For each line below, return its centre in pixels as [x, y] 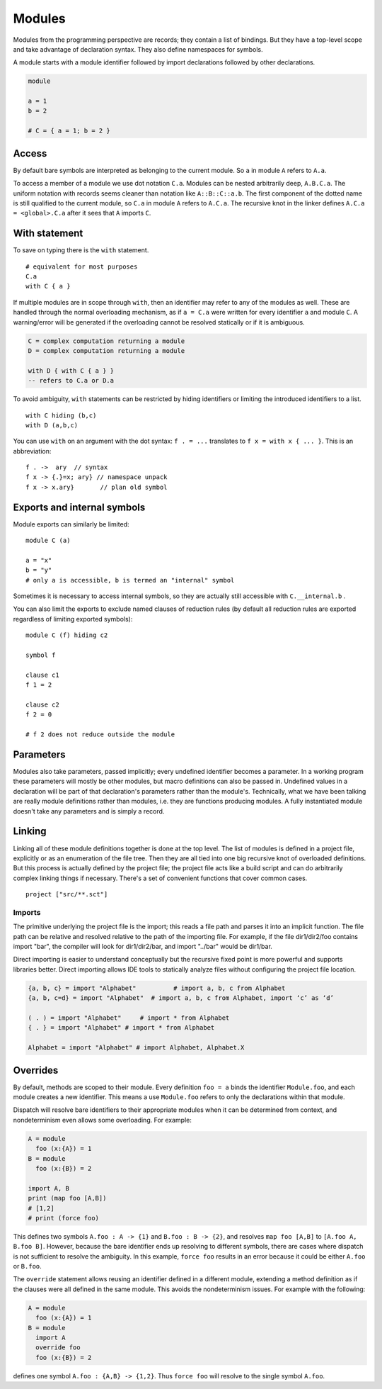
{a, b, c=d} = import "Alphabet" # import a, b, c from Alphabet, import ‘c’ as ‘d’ [181, 998]
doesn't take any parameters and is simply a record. [89, 811]
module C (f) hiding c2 [67, 635]
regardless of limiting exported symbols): [73, 619]
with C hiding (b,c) [61, 415]
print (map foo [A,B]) [67, 1198]
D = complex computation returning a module [106, 350]
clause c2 [42, 705]
